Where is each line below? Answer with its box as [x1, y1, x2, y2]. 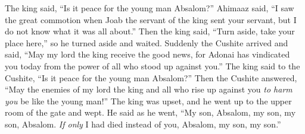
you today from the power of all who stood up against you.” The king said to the [5, 59, 300, 72]
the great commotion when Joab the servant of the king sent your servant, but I [5, 13, 297, 25]
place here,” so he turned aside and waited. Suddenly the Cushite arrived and [5, 36, 288, 49]
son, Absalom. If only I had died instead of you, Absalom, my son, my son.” [5, 117, 281, 130]
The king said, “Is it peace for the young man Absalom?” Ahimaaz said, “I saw [5, 2, 294, 14]
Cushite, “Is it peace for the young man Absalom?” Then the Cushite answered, [5, 71, 297, 84]
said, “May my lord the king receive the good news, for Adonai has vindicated [5, 48, 290, 60]
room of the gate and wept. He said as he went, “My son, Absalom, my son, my [5, 106, 296, 119]
